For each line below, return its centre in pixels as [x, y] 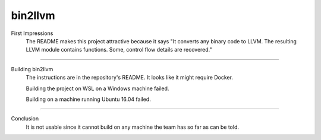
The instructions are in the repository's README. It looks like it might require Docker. [129, 78]
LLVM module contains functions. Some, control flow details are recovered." [119, 50]
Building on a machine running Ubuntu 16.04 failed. [88, 99]
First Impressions [32, 33]
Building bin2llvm [32, 69]
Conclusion [25, 119]
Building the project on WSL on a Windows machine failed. [97, 88]
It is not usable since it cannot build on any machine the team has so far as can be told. [133, 127]
